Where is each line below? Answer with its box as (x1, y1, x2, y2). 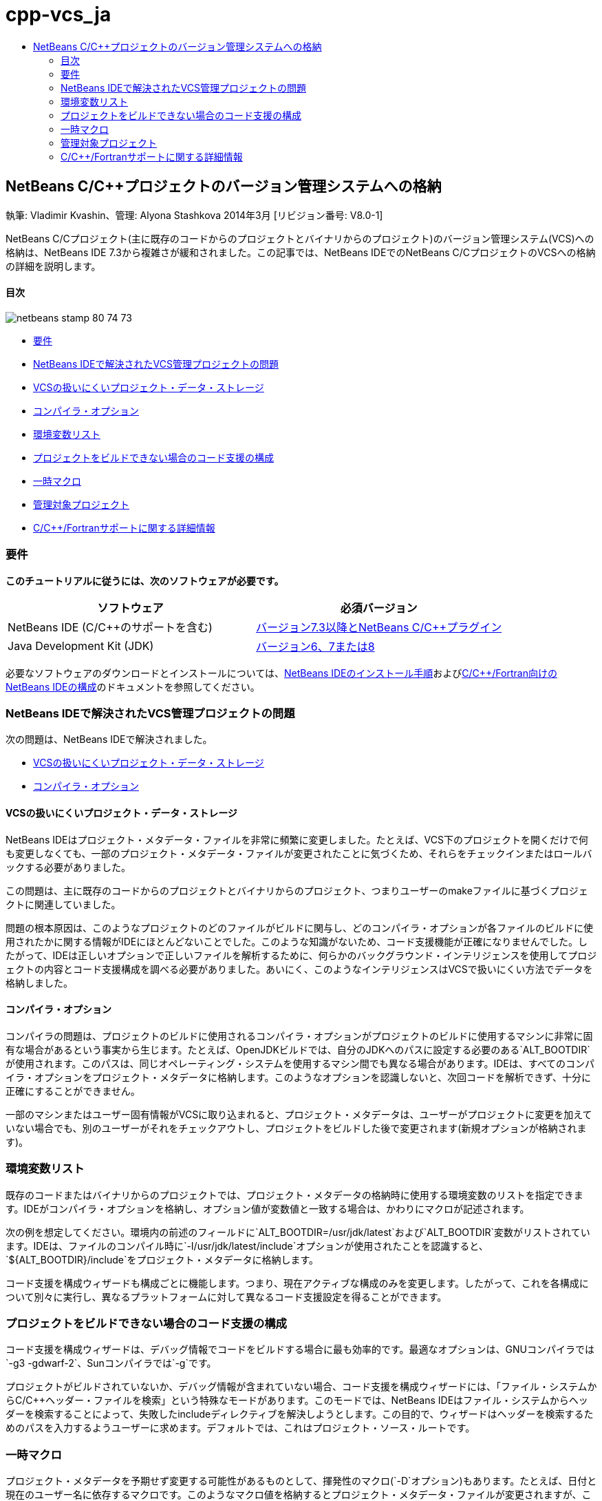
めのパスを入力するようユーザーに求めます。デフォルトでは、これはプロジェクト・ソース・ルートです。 (6, 1422, 475, 1434)
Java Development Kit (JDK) (8, 638, 154, 653)
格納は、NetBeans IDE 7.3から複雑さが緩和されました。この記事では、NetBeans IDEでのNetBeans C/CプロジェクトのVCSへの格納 (6, 246, 596, 258)
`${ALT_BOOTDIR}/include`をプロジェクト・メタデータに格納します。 (6, 1253, 319, 1266)
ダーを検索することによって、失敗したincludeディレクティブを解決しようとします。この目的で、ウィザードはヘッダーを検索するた (6, 1408, 594, 1420)
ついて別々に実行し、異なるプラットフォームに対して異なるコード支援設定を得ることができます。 (6, 1290, 447, 1303)
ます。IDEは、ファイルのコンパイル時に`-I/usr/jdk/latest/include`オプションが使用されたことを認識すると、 (6, 1239, 488, 1252)
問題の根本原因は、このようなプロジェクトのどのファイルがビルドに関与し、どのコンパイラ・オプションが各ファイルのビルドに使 (6, 921, 593, 934)
